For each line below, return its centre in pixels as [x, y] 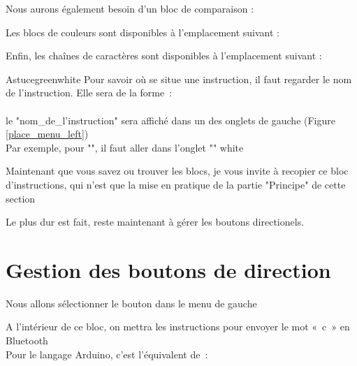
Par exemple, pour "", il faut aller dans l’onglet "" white [125, 147]
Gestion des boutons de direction [168, 269]
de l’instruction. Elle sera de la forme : [89, 93]
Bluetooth [27, 341]
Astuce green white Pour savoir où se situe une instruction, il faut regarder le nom [179, 79]
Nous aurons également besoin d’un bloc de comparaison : [130, 8]
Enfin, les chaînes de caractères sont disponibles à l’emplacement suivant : [164, 56]
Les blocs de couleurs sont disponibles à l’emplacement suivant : [143, 32]
